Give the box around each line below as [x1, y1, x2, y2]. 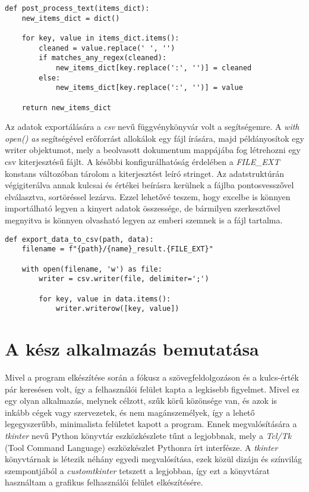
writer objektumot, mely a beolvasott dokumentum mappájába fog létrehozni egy [5, 144, 301, 156]
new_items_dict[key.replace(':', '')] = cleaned [55, 63, 252, 72]
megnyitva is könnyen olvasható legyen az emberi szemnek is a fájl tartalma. [5, 213, 283, 226]
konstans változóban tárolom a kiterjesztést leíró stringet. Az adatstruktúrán [5, 167, 285, 179]
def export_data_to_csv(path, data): [5, 235, 154, 244]
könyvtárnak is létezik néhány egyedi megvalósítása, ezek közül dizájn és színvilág [5, 453, 302, 465]
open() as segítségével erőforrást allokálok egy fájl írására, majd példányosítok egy [5, 132, 304, 144]
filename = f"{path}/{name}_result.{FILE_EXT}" [21, 245, 213, 254]
